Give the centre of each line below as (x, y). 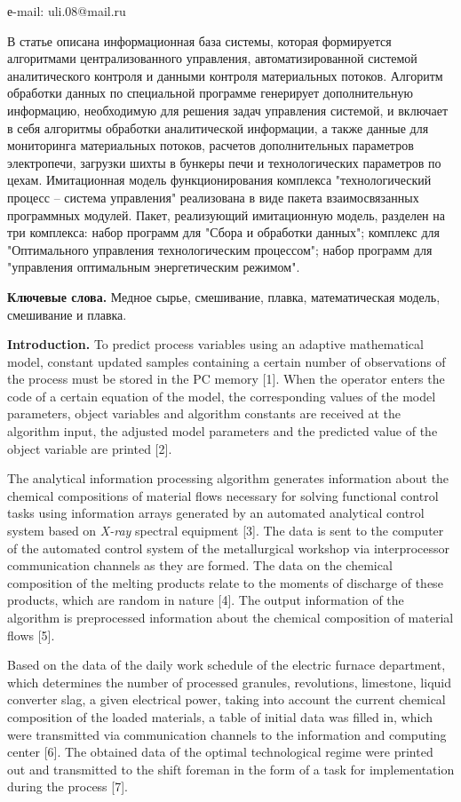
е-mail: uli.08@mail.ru (67, 11)
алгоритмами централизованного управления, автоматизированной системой (212, 58)
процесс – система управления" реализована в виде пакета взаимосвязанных (213, 197)
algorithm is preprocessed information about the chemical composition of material (230, 617)
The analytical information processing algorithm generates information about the (228, 478)
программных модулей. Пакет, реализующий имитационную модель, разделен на (226, 214)
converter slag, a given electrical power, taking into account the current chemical (227, 699)
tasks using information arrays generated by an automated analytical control (216, 513)
